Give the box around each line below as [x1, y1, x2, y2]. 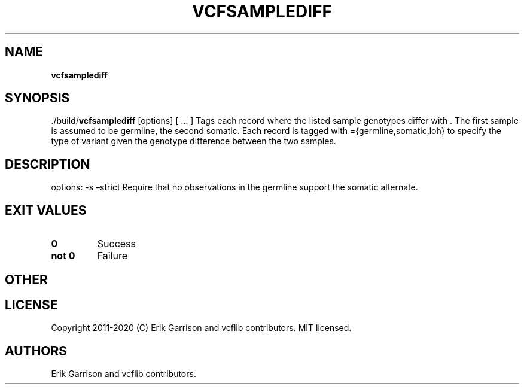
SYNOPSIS [5, 90, 70, 106]
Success [97, 238, 136, 250]
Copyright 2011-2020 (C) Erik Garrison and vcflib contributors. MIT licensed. [51, 323, 352, 333]
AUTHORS [5, 343, 68, 358]
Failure [97, 250, 128, 262]
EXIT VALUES [5, 202, 87, 218]
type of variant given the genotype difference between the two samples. [51, 136, 336, 147]
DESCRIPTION [5, 156, 90, 172]
